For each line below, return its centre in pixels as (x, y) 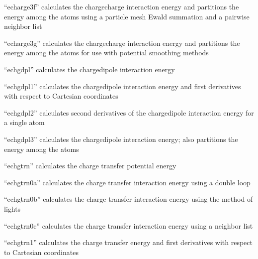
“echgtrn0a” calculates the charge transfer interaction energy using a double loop (127, 182)
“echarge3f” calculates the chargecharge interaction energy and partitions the (122, 6)
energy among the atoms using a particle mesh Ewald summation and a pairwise (127, 16)
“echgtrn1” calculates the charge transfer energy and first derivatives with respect (128, 242)
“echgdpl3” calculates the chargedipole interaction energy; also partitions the (121, 139)
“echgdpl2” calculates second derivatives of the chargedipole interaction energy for (129, 112)
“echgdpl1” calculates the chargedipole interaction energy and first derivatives (123, 86)
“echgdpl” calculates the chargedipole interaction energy (89, 69)
